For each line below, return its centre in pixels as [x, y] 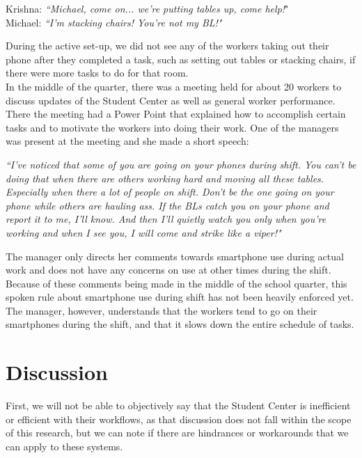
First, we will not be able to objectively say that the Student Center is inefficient [178, 405]
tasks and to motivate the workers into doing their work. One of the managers [172, 127]
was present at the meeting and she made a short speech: [127, 141]
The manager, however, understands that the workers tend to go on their [162, 310]
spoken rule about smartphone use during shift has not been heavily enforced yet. [180, 297]
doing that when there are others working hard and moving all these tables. [165, 178]
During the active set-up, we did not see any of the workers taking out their [167, 46]
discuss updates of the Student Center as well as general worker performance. [171, 100]
